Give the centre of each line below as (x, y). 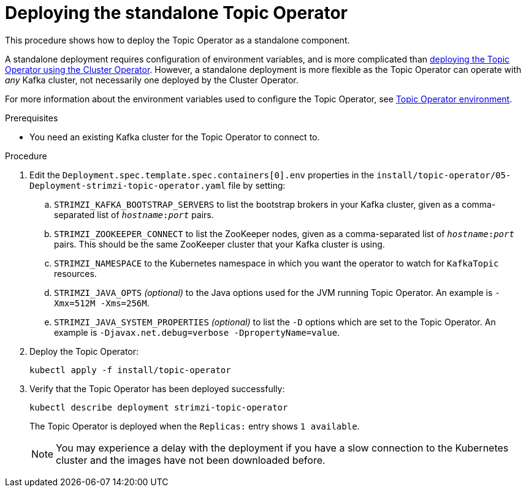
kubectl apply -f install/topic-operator (130, 370)
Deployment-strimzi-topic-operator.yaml (128, 185)
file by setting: (257, 185)
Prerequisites (32, 118)
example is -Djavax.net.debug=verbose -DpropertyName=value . (197, 332)
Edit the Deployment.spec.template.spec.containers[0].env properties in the (202, 175)
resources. (75, 273)
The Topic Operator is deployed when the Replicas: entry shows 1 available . (195, 426)
